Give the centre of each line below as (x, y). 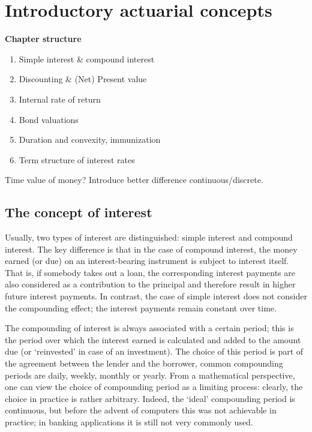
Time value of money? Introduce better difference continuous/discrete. (134, 180)
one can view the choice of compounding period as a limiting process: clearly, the (154, 387)
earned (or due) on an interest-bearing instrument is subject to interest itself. (147, 261)
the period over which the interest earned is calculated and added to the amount (153, 339)
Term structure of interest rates (77, 159)
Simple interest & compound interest (87, 58)
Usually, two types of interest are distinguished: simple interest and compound (149, 237)
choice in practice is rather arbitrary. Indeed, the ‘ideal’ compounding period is (150, 398)
